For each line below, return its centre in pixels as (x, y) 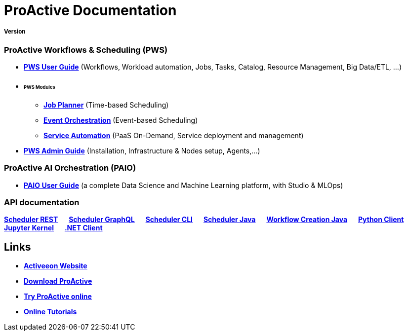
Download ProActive (58, 281)
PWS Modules (40, 87)
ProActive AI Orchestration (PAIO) (70, 168)
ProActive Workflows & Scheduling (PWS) (86, 50)
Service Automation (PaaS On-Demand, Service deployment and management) (174, 135)
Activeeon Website (56, 266)
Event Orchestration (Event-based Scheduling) (121, 120)
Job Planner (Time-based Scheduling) (106, 105)
